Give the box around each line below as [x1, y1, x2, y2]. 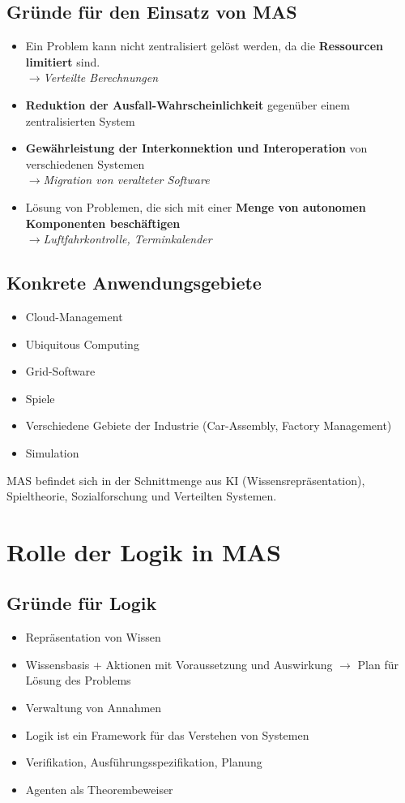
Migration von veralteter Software [43, 171, 210, 188]
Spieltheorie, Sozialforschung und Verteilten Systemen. [6, 487, 277, 505]
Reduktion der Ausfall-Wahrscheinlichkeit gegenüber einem [25, 96, 350, 113]
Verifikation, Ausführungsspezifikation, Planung [25, 754, 262, 771]
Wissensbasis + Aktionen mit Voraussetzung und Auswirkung [25, 655, 333, 672]
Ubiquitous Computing [25, 335, 139, 352]
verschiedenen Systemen [25, 155, 145, 172]
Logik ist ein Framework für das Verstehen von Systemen [25, 726, 309, 743]
